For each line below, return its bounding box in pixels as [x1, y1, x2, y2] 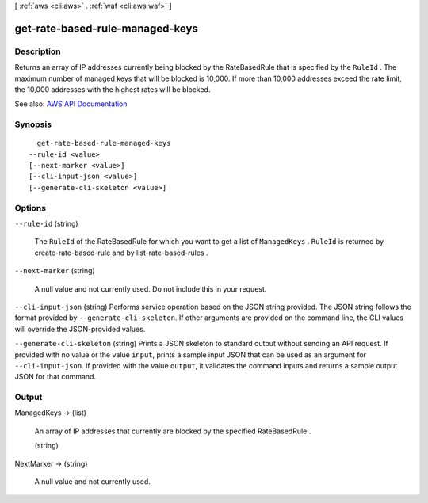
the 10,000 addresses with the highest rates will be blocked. [14, 84, 211, 94]
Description [14, 46, 61, 57]
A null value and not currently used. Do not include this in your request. [34, 284, 267, 293]
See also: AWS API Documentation [14, 99, 128, 109]
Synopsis [14, 119, 52, 130]
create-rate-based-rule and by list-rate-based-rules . [34, 248, 209, 257]
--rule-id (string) [14, 219, 78, 228]
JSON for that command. [14, 372, 97, 382]
